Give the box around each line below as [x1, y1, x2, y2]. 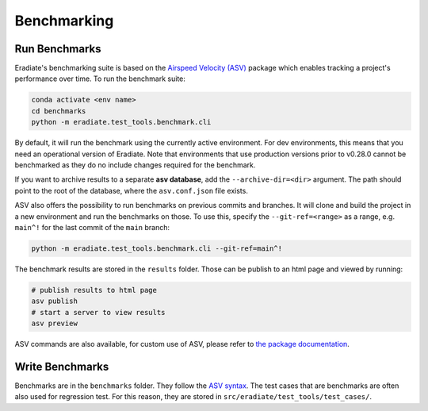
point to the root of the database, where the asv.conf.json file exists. [14, 186, 249, 195]
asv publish [31, 297, 78, 305]
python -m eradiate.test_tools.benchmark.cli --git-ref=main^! [31, 244, 283, 253]
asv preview [31, 319, 78, 328]
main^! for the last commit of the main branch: [14, 222, 170, 232]
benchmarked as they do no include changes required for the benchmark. [14, 159, 256, 170]
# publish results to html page [31, 286, 158, 294]
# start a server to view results [31, 308, 166, 317]
